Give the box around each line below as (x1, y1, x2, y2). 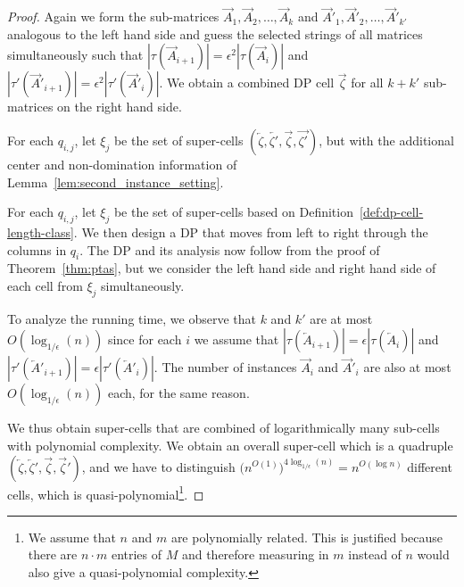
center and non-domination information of (7, 155, 237, 173)
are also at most (363, 358, 452, 376)
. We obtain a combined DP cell (159, 73, 335, 92)
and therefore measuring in (181, 545, 329, 564)
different (407, 457, 452, 475)
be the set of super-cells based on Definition (113, 203, 353, 221)
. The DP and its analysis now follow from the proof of (79, 240, 380, 259)
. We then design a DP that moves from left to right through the (73, 222, 428, 241)
